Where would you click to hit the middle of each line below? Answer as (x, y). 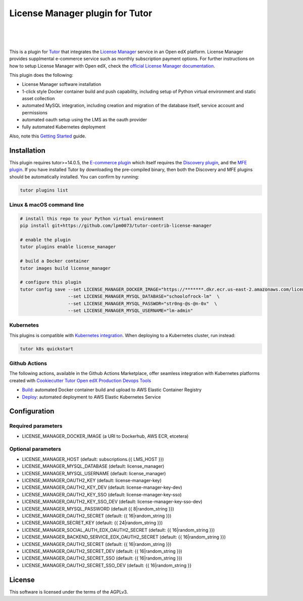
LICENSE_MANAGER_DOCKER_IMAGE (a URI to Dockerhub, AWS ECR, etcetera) (105, 436)
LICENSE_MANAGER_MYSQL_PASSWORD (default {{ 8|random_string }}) (98, 508)
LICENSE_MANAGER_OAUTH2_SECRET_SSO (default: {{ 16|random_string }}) (102, 558)
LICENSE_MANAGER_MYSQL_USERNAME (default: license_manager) (94, 473)
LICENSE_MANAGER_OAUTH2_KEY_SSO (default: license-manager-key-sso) (102, 494)
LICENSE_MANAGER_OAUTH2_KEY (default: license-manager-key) (92, 480)
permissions (35, 112)
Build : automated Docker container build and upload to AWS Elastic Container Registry (112, 390)
